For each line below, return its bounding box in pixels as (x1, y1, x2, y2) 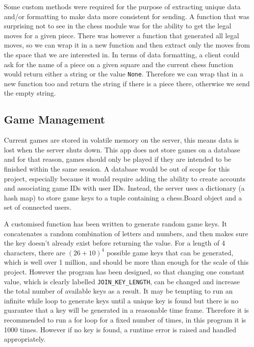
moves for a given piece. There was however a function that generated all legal (4, 30, 239, 40)
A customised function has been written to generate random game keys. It (4, 218, 227, 228)
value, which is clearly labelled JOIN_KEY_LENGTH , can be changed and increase (4, 276, 240, 286)
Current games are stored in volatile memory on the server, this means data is (4, 135, 239, 145)
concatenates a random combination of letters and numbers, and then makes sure (4, 228, 248, 238)
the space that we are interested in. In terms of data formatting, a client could (4, 49, 240, 59)
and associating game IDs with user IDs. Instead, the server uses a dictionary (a (4, 183, 245, 193)
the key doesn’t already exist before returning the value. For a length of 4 (4, 238, 225, 248)
